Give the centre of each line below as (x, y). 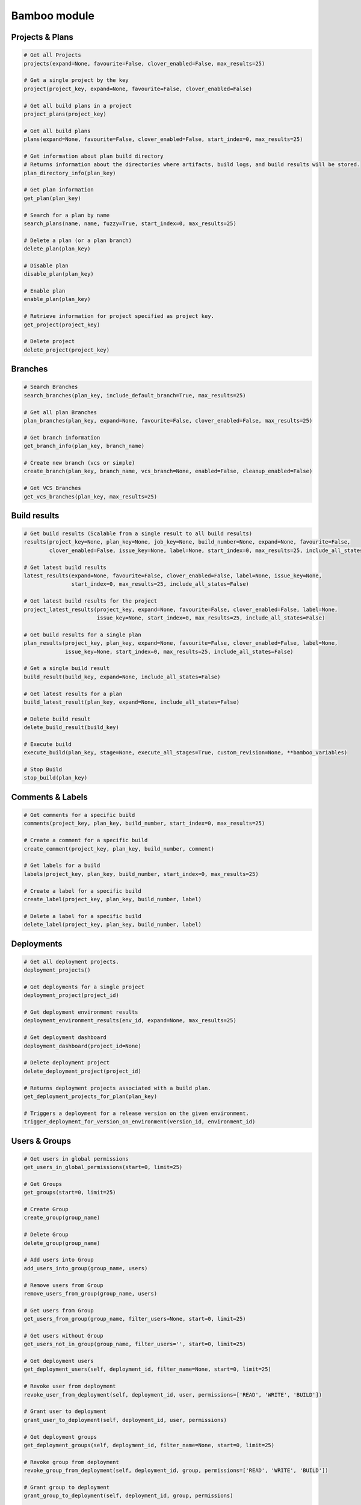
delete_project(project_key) (67, 350)
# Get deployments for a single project (84, 987)
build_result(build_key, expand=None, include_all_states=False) (122, 677)
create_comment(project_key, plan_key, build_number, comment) (119, 849)
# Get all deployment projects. (72, 961)
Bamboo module (53, 16)
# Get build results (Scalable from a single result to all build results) (138, 534)
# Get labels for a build (62, 866)
